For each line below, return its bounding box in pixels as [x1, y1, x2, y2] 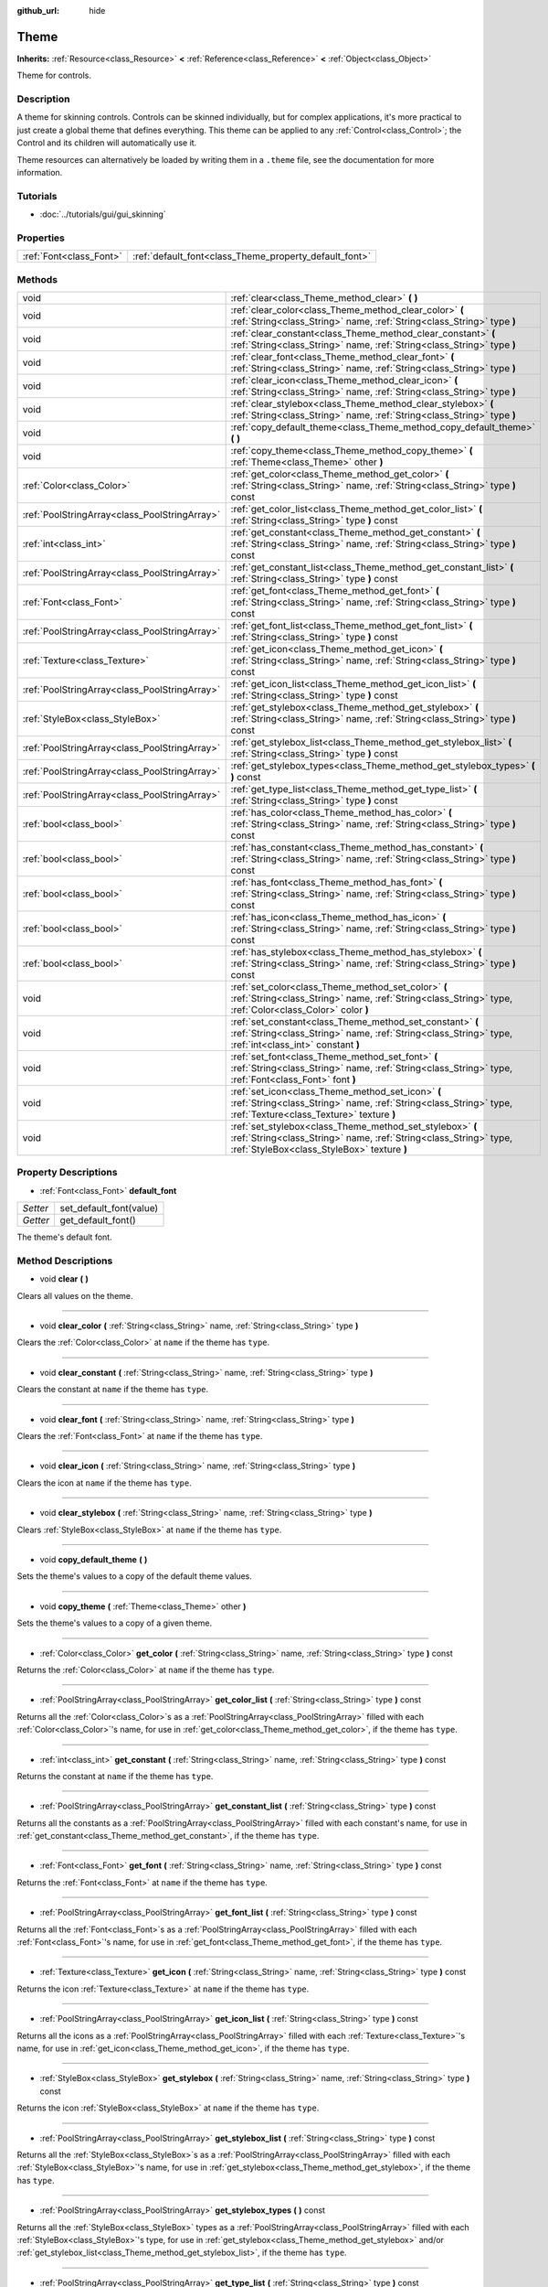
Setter [22, 1202, 49, 1215]
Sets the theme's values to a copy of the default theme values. [16, 1571, 253, 1582]
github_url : [16, 5, 59, 16]
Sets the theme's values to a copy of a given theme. [16, 1617, 213, 1628]
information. [16, 167, 63, 177]
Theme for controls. [16, 70, 91, 81]
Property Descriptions [16, 1166, 118, 1179]
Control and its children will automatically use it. [16, 137, 197, 148]
